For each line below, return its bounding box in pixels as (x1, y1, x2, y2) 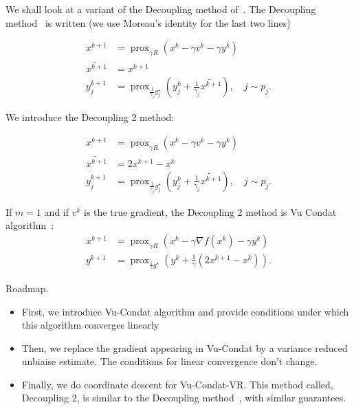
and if (44, 204, 69, 219)
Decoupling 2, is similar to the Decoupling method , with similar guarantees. (21, 390, 346, 405)
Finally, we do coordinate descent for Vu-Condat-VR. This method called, (21, 377, 333, 391)
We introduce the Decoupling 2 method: (5, 110, 175, 124)
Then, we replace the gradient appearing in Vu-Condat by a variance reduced (21, 340, 348, 355)
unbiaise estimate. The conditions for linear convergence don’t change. (21, 354, 318, 368)
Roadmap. (5, 280, 49, 295)
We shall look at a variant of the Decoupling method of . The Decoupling (5, 2, 316, 16)
